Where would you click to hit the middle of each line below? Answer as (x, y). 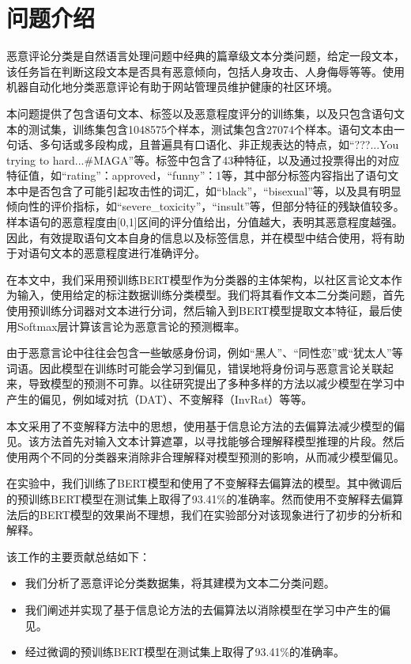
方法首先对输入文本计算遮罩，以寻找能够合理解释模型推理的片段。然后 (222, 441)
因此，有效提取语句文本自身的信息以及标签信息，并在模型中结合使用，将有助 (205, 237)
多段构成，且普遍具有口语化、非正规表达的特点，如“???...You (241, 144)
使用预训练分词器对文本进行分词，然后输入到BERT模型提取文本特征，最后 (199, 311)
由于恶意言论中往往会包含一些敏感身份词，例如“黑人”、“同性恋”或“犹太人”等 (205, 353)
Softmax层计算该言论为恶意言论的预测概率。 (131, 326)
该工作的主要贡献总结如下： (78, 556)
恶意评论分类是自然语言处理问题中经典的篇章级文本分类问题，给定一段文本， (205, 56)
